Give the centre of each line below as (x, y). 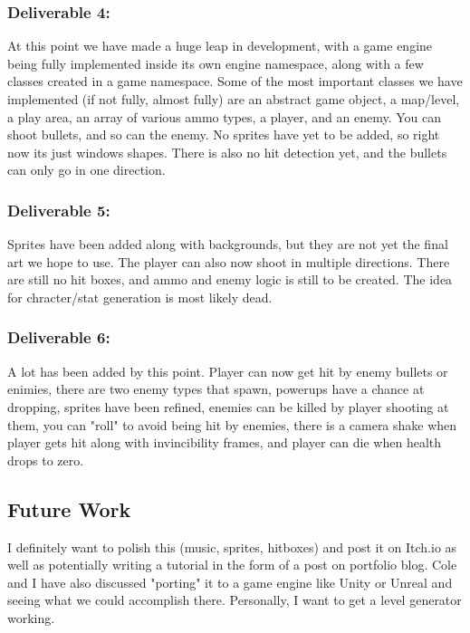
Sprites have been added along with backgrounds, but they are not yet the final (228, 244)
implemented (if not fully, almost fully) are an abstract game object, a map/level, (234, 99)
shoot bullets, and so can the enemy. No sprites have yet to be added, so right (224, 134)
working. (31, 617)
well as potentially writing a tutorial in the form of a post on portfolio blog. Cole (232, 565)
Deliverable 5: (59, 210)
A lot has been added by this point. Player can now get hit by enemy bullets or (228, 371)
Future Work (69, 508)
